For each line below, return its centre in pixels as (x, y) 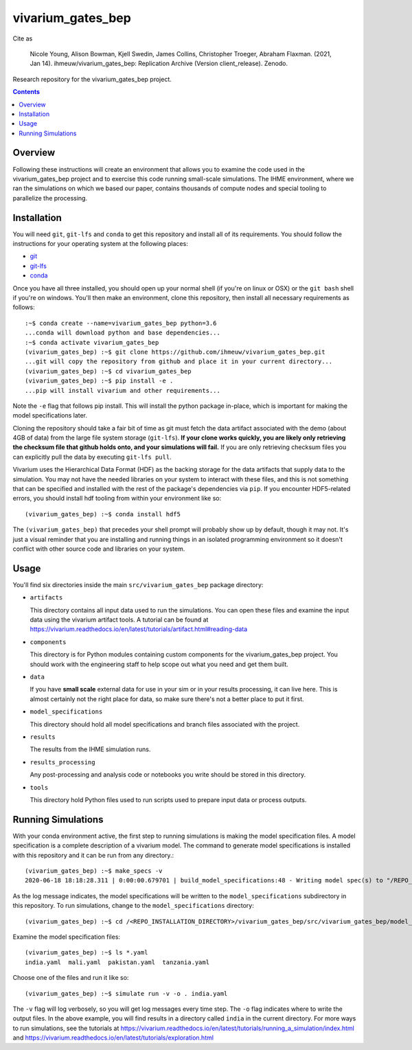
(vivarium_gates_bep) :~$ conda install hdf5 (103, 514)
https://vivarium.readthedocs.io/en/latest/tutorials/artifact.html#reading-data (139, 629)
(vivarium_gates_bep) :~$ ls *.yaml (87, 952)
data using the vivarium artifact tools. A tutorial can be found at (119, 620)
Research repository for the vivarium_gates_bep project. (92, 79)
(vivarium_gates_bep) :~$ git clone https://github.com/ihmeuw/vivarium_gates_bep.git (175, 352)
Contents (26, 92)
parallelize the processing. (50, 198)
